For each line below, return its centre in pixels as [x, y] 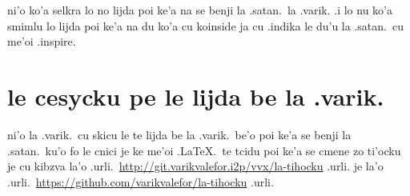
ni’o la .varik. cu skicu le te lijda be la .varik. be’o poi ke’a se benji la [179, 134]
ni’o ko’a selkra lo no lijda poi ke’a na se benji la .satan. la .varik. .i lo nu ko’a [200, 10]
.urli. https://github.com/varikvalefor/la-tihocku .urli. [141, 181]
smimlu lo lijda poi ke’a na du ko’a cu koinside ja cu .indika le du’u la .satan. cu [205, 25]
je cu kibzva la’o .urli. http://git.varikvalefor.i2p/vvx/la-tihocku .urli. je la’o [195, 166]
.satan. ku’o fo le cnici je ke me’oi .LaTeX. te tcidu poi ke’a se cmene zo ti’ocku [204, 150]
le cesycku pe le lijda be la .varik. [196, 96]
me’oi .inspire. [42, 41]
